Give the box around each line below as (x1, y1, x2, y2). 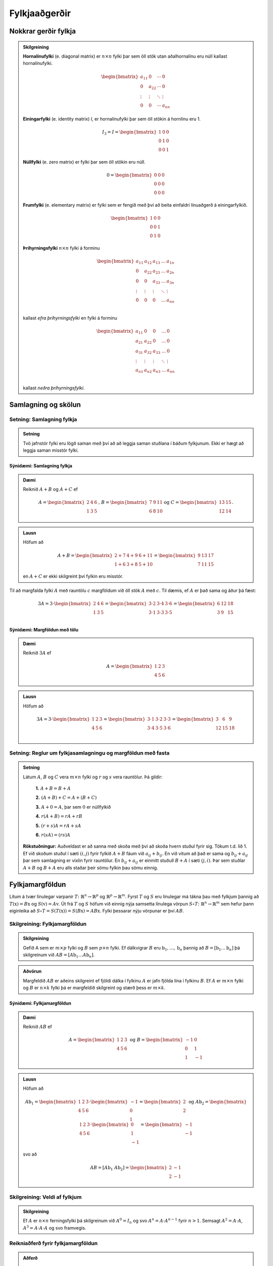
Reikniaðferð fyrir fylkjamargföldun (9, 1240, 98, 1247)
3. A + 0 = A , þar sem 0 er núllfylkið (35, 804, 111, 810)
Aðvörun (23, 968, 42, 974)
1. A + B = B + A (35, 785, 71, 792)
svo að (23, 1151, 37, 1157)
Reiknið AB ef (23, 1023, 53, 1030)
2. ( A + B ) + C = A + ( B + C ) (35, 795, 97, 801)
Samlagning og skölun (9, 401, 81, 409)
